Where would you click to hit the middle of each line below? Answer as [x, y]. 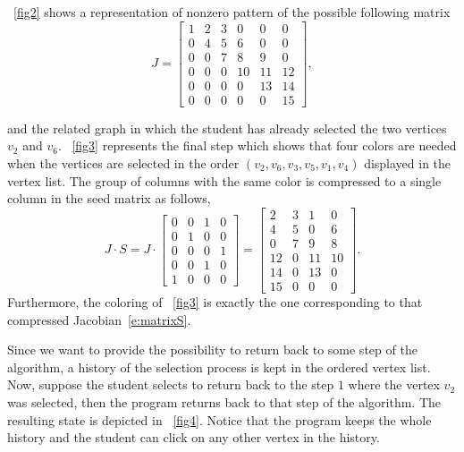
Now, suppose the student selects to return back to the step [171, 384]
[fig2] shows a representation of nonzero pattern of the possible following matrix [232, 12]
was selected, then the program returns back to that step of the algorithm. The [224, 401]
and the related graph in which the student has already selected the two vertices [227, 128]
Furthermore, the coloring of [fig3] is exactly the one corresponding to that [215, 301]
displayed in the [408, 162]
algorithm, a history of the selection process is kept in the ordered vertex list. [219, 367]
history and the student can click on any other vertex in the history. [194, 437]
